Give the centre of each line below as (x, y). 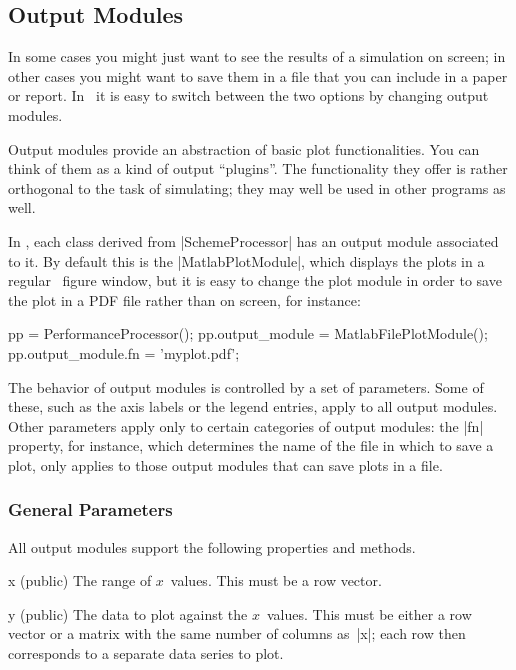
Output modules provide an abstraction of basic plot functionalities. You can (244, 148)
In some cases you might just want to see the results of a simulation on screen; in (257, 56)
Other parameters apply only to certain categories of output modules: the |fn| (246, 425)
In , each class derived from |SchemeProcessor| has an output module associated (253, 240)
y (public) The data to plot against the (128, 613)
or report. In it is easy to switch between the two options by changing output (248, 95)
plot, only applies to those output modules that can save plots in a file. (225, 464)
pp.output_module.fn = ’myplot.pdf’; (124, 352)
